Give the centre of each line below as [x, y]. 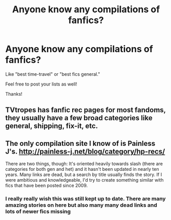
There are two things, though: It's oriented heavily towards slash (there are [84, 164]
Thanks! [14, 94]
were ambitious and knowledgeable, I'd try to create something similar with [84, 180]
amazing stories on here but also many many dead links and [81, 205]
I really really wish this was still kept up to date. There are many [85, 199]
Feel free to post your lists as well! [41, 84]
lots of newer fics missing [38, 212]
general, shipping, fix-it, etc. [52, 126]
